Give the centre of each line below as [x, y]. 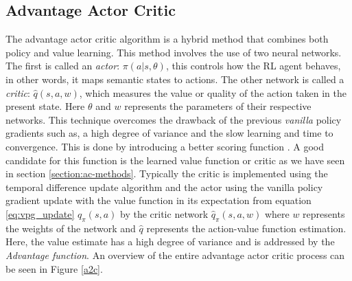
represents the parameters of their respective [218, 106]
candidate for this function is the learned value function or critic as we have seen [175, 160]
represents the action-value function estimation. [246, 228]
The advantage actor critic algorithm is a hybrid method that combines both [167, 39]
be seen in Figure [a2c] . [54, 268]
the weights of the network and [71, 228]
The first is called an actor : [63, 66]
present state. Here [45, 106]
